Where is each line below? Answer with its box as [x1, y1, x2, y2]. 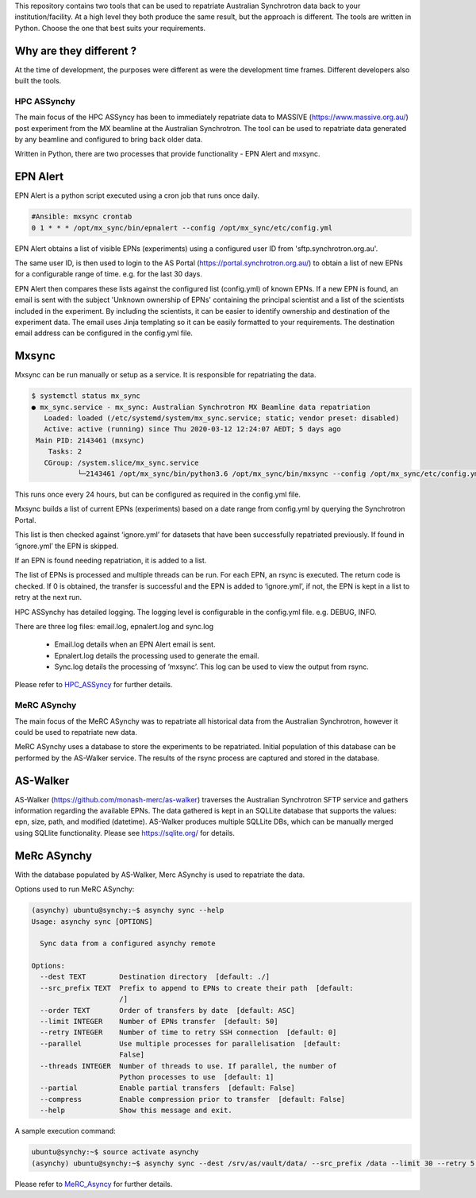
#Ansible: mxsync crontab [31, 212, 132, 222]
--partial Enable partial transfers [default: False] [40, 1084, 295, 1092]
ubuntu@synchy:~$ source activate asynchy [31, 1148, 199, 1157]
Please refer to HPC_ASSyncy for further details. [14, 680, 173, 690]
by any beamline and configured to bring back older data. [14, 135, 203, 144]
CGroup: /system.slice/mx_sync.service [44, 458, 199, 467]
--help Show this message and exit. [40, 1106, 233, 1115]
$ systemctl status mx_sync [31, 392, 140, 400]
